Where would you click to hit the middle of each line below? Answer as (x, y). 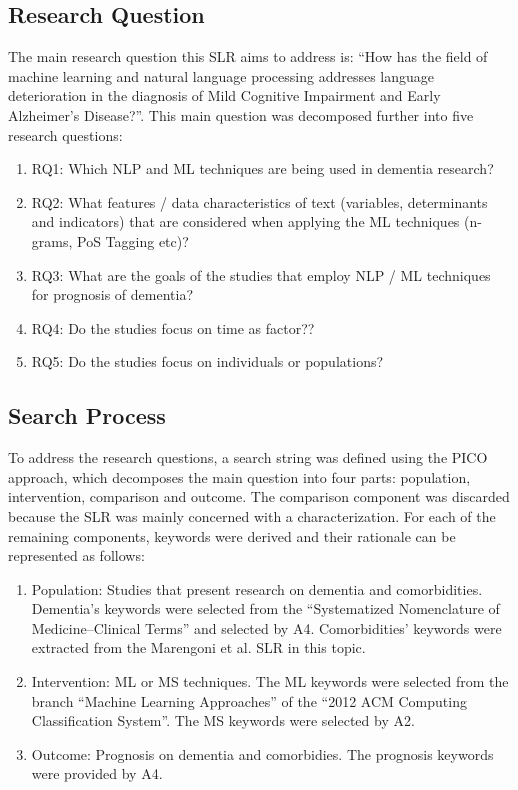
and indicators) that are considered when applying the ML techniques (245, 221)
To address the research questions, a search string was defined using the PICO (248, 457)
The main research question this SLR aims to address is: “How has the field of (248, 56)
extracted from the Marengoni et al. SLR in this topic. (198, 647)
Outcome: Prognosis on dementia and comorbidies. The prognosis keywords (262, 753)
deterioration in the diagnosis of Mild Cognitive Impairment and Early (224, 95)
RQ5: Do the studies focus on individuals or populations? (207, 361)
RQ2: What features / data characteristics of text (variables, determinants (259, 201)
